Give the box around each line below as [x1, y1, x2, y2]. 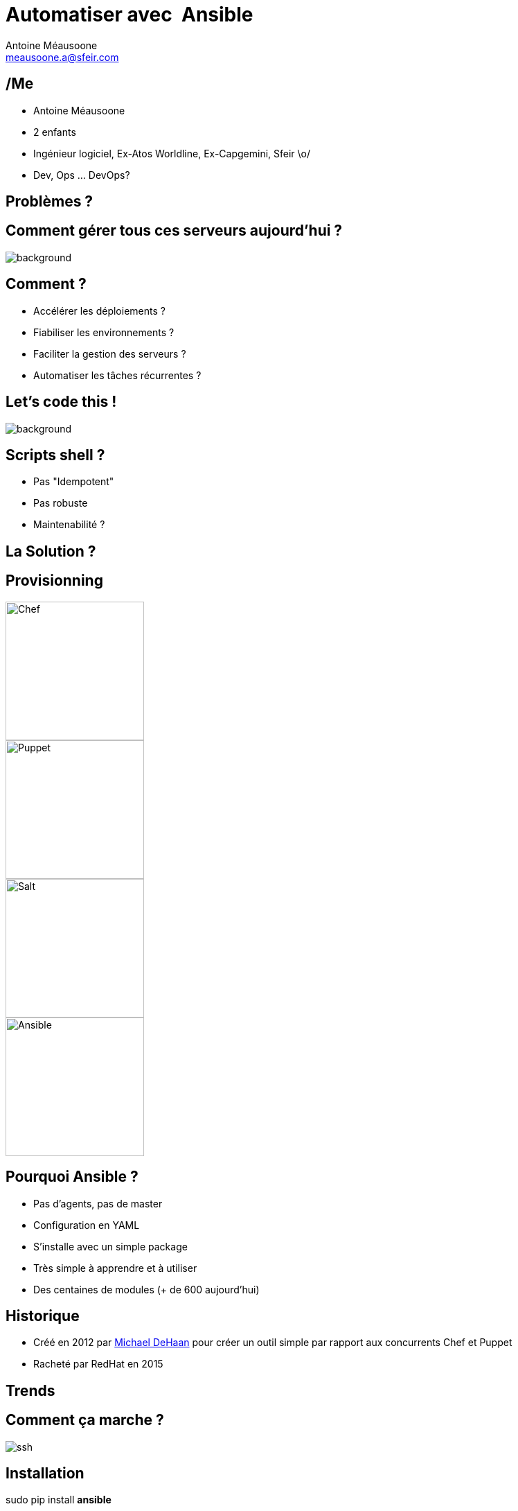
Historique [6, 1307, 80, 1325]
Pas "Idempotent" [33, 475, 114, 488]
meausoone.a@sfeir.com [6, 51, 119, 63]
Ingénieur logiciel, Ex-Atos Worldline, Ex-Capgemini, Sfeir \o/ [33, 147, 311, 159]
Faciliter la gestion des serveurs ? [33, 347, 186, 360]
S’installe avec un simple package [33, 1240, 188, 1252]
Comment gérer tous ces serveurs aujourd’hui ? [6, 222, 343, 240]
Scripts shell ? [6, 446, 105, 464]
